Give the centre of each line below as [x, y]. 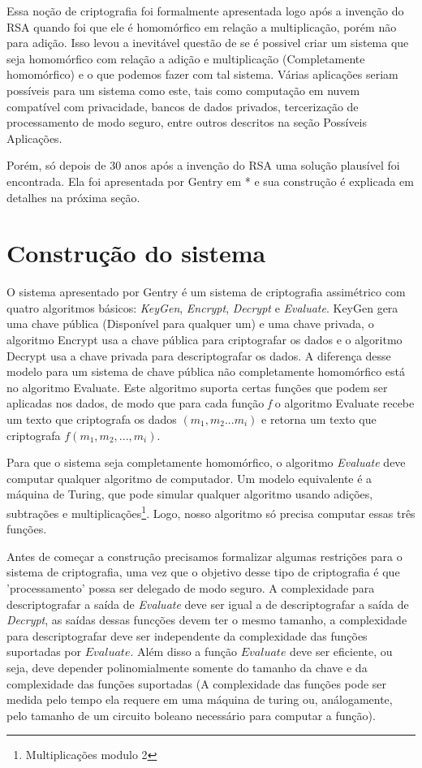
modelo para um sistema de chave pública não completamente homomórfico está [206, 371]
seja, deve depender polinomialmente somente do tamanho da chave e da [187, 667]
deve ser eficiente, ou [341, 652]
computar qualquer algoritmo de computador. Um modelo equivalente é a [189, 478]
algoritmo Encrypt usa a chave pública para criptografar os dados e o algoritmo [205, 340]
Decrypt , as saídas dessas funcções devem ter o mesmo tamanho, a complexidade [207, 620]
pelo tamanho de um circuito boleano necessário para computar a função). [191, 715]
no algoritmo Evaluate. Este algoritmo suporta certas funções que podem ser [197, 387]
